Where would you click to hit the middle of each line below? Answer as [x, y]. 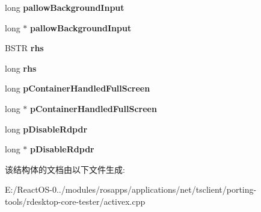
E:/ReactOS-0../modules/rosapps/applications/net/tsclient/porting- [131, 189]
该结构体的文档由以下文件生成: [65, 169]
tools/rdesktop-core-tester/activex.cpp [75, 201]
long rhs [21, 68]
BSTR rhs [24, 48]
